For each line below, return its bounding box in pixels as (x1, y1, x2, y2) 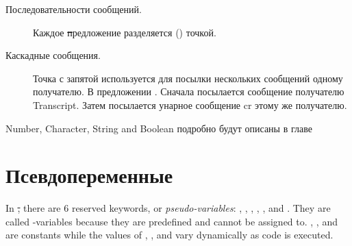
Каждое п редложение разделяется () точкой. (33, 25, 216, 39)
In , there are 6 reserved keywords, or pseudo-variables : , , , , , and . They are (5, 201, 331, 215)
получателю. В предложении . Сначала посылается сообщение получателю (33, 84, 344, 99)
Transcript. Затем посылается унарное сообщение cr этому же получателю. (33, 97, 347, 112)
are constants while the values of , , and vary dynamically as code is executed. (5, 227, 334, 242)
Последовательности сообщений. (5, 2, 142, 16)
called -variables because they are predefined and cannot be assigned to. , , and (5, 214, 338, 228)
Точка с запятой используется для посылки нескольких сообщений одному (33, 71, 343, 85)
